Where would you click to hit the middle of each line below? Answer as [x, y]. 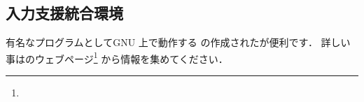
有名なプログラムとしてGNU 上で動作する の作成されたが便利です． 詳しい [178, 42]
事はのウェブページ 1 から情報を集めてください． [117, 57]
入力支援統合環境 [64, 13]
